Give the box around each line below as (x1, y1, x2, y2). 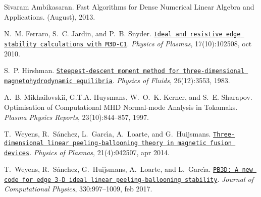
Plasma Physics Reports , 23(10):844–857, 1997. (4, 111, 149, 122)
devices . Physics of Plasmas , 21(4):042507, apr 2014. (4, 147, 170, 157)
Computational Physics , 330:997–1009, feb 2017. (4, 183, 152, 194)
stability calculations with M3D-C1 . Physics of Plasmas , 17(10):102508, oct (4, 38, 252, 48)
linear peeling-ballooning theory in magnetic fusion (47, 139, 232, 147)
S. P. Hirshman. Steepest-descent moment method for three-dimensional (4, 65, 245, 76)
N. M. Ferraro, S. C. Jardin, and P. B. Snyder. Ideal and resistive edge (4, 28, 241, 39)
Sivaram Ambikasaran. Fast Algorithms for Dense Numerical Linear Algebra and (4, 2, 254, 12)
